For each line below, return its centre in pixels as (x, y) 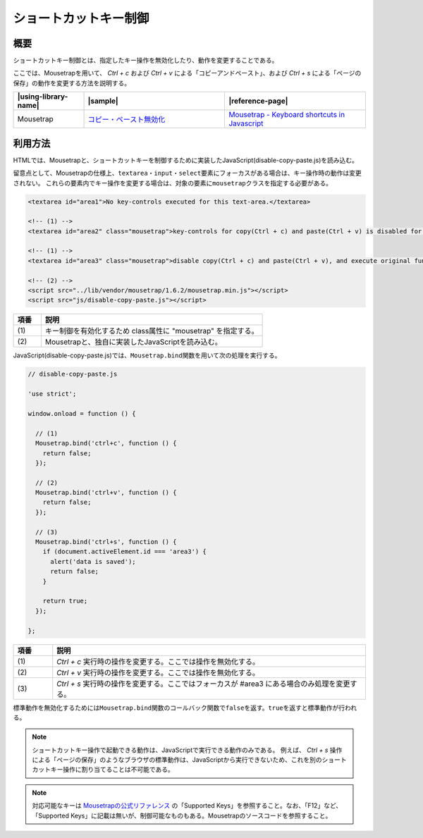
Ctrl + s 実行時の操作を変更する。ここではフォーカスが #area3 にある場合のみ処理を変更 (203, 684)
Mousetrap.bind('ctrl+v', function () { (106, 493)
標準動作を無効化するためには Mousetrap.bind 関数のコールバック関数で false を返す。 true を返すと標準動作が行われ (185, 708)
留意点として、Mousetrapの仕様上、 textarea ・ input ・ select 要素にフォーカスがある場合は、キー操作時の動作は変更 (188, 173)
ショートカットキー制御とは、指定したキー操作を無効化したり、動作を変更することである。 (146, 61)
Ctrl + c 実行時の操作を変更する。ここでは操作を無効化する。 (158, 661)
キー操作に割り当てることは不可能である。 (112, 770)
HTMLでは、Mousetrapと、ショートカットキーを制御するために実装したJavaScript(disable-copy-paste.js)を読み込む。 (186, 160)
